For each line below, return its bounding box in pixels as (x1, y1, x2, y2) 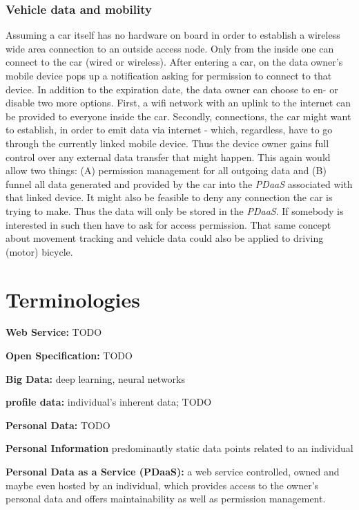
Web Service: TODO (6, 325, 102, 339)
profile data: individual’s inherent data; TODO (6, 395, 212, 409)
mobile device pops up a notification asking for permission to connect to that (6, 68, 332, 82)
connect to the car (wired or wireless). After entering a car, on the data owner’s (6, 55, 343, 69)
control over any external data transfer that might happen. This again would (6, 149, 331, 164)
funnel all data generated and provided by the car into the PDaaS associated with (6, 176, 353, 191)
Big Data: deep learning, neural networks (6, 371, 185, 386)
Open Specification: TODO (6, 348, 133, 363)
